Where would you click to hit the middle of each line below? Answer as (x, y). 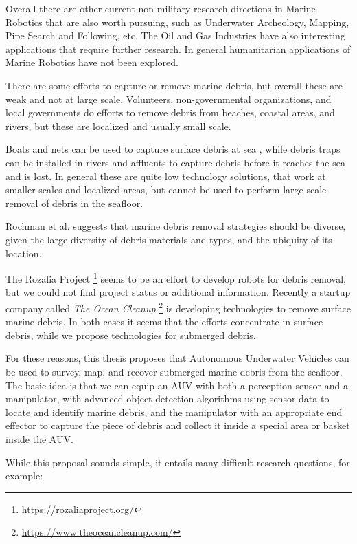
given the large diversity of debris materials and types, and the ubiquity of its (169, 239)
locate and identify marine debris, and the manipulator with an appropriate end (174, 412)
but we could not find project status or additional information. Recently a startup (178, 292)
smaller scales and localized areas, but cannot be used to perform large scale (166, 189)
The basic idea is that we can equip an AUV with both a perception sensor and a (177, 385)
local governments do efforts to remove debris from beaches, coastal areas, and (170, 112)
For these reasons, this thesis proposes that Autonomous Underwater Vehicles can (177, 358)
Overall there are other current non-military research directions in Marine (161, 8)
